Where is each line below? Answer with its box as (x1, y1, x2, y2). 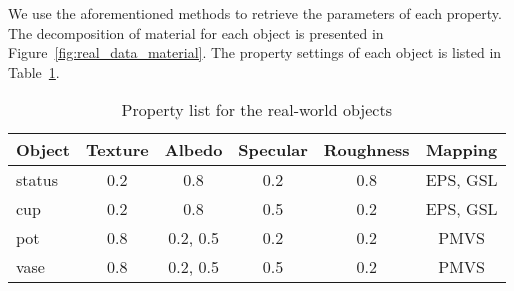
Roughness (323, 138, 410, 162)
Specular (238, 138, 308, 162)
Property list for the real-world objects (121, 98, 392, 122)
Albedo (164, 138, 223, 162)
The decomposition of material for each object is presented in (8, 22, 384, 43)
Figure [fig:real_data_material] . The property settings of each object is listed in (8, 42, 502, 63)
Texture (85, 138, 149, 162)
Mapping (425, 138, 498, 162)
